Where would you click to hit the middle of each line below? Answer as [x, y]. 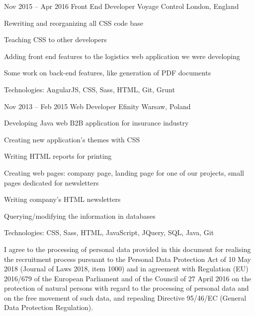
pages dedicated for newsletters [51, 182]
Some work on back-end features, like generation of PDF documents [108, 73]
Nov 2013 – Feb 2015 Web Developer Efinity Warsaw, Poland [97, 106]
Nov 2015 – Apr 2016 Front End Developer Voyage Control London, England [122, 6]
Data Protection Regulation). [49, 307]
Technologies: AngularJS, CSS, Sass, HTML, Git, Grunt [89, 89]
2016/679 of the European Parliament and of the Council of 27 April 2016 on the [128, 278]
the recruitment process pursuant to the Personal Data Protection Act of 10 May [127, 259]
